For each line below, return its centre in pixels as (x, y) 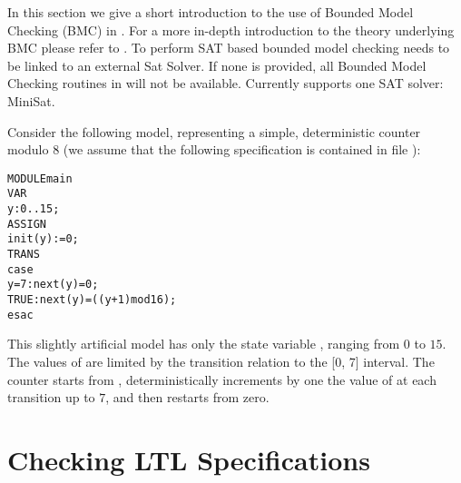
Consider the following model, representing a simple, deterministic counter (214, 131)
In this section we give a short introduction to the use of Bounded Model (211, 12)
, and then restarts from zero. (187, 397)
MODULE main (40, 178)
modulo (28, 149)
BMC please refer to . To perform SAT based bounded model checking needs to (229, 48)
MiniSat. (31, 100)
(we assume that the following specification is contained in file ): (242, 149)
